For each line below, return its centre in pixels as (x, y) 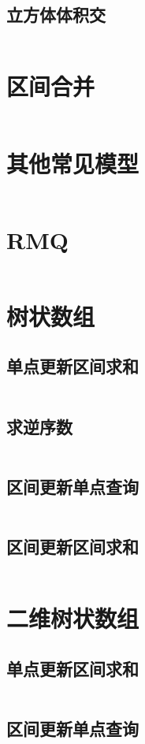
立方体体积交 (56, 15)
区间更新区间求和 (72, 546)
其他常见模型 (73, 163)
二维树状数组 (73, 618)
